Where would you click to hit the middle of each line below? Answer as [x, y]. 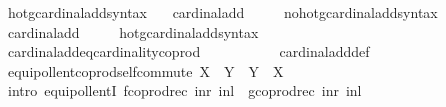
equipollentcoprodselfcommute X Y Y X [145, 70]
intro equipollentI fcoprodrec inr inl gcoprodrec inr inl [184, 90]
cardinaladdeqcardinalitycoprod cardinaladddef [188, 51]
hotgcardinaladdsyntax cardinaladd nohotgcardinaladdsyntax [222, 12]
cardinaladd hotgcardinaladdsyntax [133, 31]
